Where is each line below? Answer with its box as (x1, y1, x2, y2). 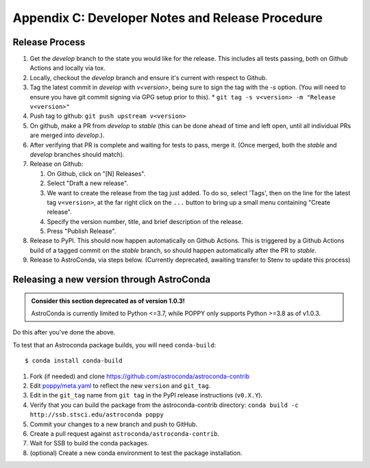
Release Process (12, 36, 86, 48)
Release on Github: (29, 160, 84, 168)
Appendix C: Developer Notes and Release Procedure (12, 10, 323, 25)
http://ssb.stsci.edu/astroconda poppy (29, 411, 164, 419)
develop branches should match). (29, 150, 125, 158)
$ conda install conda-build (25, 357, 123, 365)
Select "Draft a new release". (47, 179, 129, 188)
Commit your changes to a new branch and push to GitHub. (29, 420, 198, 428)
